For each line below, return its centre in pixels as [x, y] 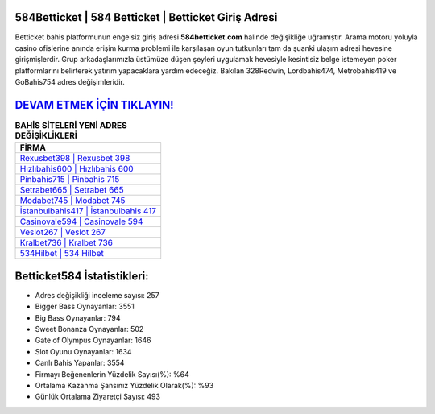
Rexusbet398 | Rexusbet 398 [75, 159]
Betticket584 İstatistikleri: [82, 276]
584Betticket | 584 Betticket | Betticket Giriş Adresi [146, 17]
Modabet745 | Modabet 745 [72, 201]
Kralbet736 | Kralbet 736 [66, 243]
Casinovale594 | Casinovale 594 [81, 221]
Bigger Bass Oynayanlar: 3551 [85, 307]
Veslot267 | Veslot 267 [63, 232]
